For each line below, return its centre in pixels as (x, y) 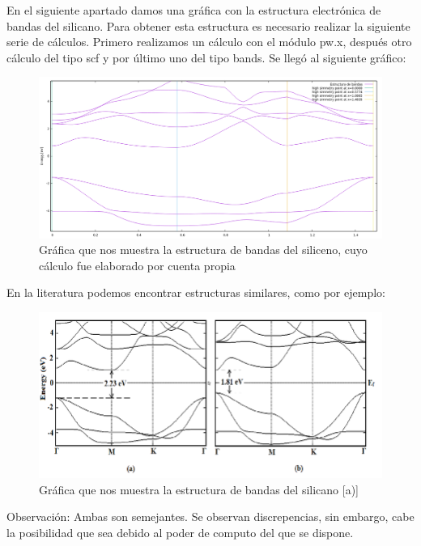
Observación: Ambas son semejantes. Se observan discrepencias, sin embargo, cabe (210, 516)
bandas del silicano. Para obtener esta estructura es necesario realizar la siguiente (208, 25)
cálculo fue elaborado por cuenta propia (137, 265)
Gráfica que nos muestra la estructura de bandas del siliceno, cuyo (203, 250)
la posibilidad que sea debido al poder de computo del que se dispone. (180, 532)
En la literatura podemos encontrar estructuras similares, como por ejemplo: (196, 292)
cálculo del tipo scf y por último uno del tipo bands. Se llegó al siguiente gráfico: (206, 57)
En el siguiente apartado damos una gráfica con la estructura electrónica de (194, 10)
